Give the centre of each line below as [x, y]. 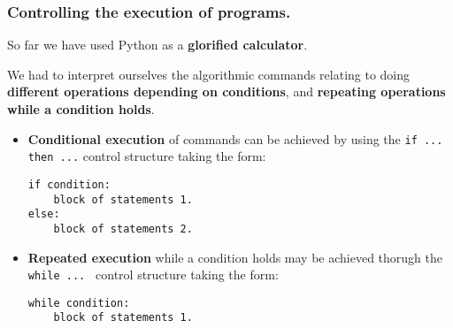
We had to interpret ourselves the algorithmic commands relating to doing [209, 74]
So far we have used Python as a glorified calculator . [157, 45]
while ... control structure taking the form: [153, 275]
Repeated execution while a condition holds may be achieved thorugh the [235, 257]
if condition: [69, 184]
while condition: [79, 303]
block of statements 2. [123, 229]
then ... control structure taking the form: [147, 156]
